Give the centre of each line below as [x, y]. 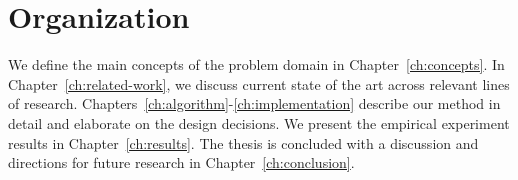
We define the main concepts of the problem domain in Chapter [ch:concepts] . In [256, 64]
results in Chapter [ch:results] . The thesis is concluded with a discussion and [243, 142]
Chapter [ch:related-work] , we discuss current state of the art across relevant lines [259, 83]
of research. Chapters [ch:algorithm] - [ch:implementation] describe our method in [254, 103]
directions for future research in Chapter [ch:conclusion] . [181, 162]
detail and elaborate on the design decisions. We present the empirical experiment [259, 122]
